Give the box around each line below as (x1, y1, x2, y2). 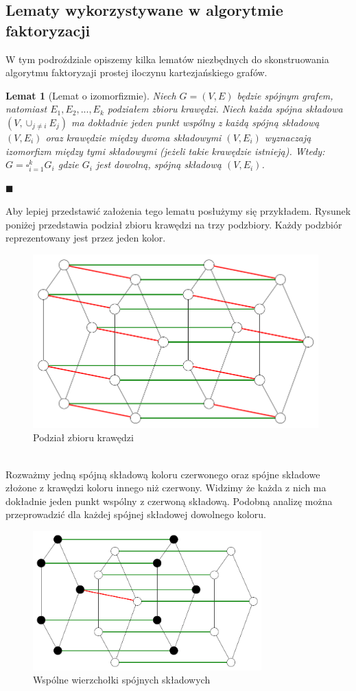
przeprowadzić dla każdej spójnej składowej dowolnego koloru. (5, 507, 266, 522)
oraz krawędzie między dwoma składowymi (45, 130, 222, 144)
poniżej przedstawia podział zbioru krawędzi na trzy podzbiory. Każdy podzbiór (5, 217, 342, 231)
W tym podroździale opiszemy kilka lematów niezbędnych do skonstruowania (5, 51, 329, 66)
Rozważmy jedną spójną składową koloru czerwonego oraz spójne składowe (5, 467, 320, 481)
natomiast (5, 102, 47, 116)
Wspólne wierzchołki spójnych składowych (33, 672, 211, 687)
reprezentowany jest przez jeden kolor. (5, 231, 166, 245)
